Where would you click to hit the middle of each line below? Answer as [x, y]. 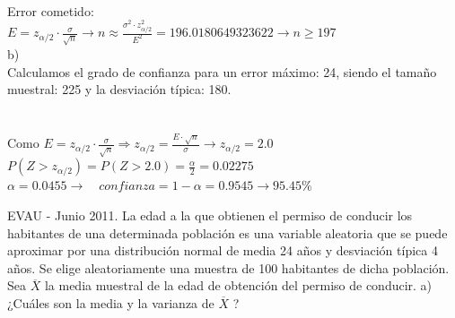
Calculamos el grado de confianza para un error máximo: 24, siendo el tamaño [222, 71]
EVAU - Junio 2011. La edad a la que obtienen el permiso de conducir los [210, 215]
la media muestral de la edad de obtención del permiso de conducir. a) [238, 285]
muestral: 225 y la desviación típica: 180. [119, 89]
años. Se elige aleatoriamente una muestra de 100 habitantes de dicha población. [228, 267]
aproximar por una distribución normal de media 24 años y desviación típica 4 [223, 250]
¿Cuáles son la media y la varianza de [111, 302]
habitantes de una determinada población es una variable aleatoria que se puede [227, 232]
